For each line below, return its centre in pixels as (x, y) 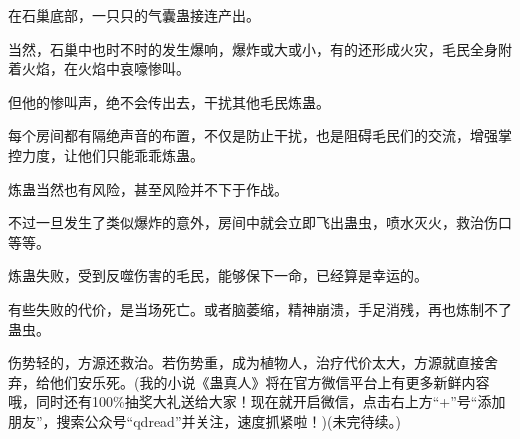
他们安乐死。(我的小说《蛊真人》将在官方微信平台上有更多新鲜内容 (269, 381)
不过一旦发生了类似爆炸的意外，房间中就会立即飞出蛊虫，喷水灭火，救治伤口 (260, 222)
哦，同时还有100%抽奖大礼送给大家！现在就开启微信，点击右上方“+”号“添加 (257, 401)
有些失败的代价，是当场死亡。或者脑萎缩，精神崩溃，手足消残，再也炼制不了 (260, 308)
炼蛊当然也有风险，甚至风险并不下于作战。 (148, 188)
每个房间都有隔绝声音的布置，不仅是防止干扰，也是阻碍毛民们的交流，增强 (253, 135)
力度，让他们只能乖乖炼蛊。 (112, 154)
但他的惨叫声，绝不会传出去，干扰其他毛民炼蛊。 (169, 101)
